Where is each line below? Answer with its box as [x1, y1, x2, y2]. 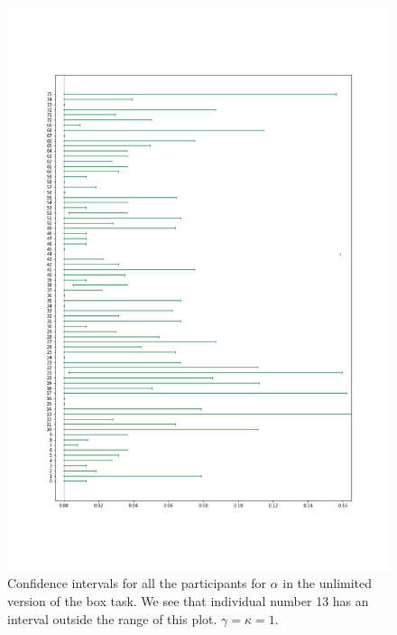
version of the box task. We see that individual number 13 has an [7, 592, 369, 610]
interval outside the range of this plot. [7, 609, 217, 628]
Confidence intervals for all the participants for [7, 574, 266, 593]
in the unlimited [282, 574, 373, 593]
